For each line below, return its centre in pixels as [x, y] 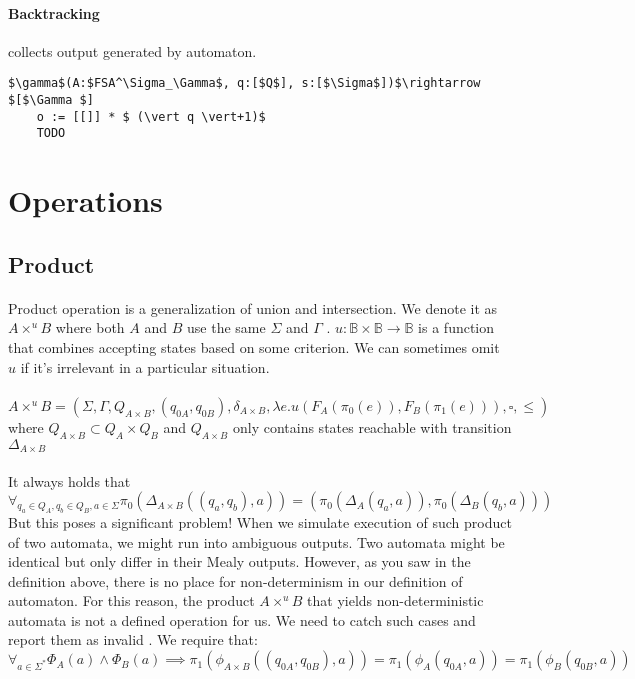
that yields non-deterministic [395, 600]
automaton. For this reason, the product [131, 600]
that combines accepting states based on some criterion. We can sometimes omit [254, 346]
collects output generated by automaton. [132, 50]
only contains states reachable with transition [372, 426]
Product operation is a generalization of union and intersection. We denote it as [253, 307]
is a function [456, 327]
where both [90, 327]
